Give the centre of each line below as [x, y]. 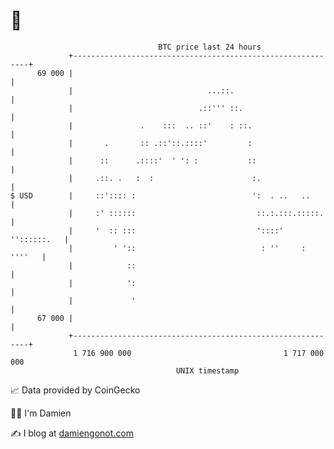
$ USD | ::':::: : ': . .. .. [160, 195]
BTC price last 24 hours [210, 47]
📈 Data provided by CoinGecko [75, 390]
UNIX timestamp [207, 370]
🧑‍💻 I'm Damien [41, 413]
